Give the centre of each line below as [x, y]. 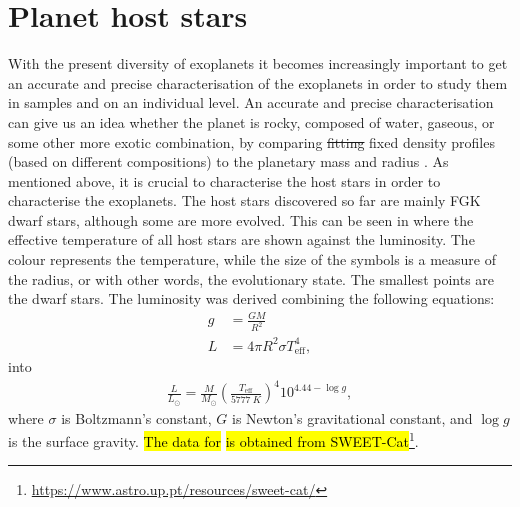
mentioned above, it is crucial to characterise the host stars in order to [224, 180]
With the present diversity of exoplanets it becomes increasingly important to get [258, 63]
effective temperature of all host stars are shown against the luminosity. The [241, 239]
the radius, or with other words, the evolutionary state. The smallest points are [251, 278]
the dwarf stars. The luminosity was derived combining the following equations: [251, 298]
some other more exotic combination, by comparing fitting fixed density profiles [251, 141]
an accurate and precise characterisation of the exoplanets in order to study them [258, 82]
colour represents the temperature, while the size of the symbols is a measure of [252, 259]
